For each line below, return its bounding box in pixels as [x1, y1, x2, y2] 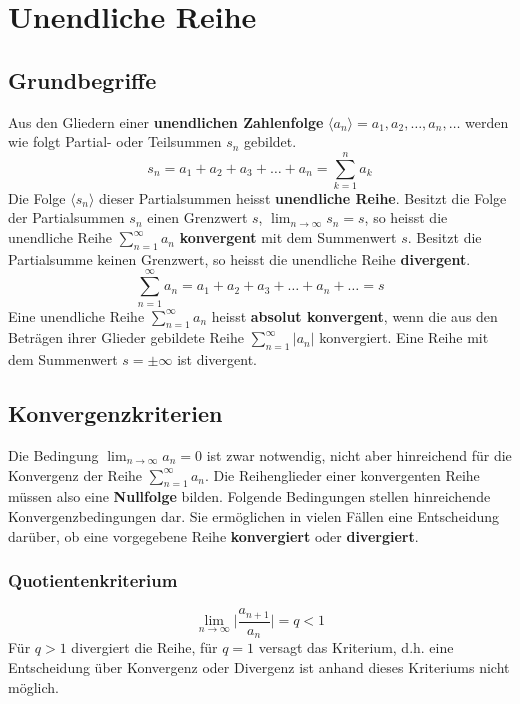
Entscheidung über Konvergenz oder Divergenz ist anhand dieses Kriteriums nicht [8, 656, 510, 677]
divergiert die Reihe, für [71, 637, 218, 658]
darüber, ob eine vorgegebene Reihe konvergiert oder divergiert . [8, 525, 419, 546]
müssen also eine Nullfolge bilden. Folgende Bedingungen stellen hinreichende [8, 486, 491, 507]
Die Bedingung [8, 444, 99, 465]
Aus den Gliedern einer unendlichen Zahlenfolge [8, 111, 324, 132]
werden [465, 111, 509, 132]
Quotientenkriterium [8, 568, 178, 593]
